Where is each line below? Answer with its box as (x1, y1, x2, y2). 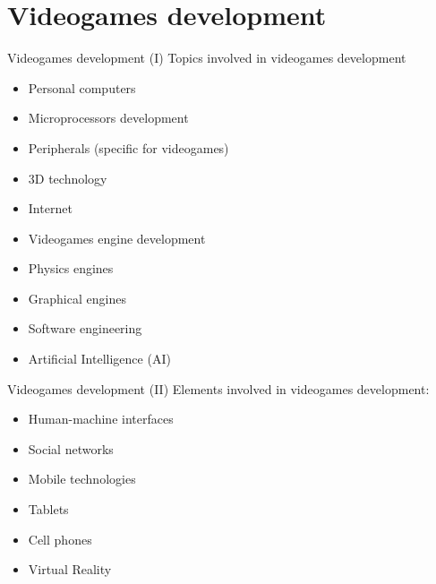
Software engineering (28, 319, 142, 338)
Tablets (28, 500, 69, 519)
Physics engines (28, 259, 114, 278)
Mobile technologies (28, 469, 136, 488)
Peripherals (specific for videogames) (28, 138, 229, 157)
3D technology (28, 168, 107, 187)
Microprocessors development (28, 108, 189, 127)
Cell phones (28, 529, 92, 548)
